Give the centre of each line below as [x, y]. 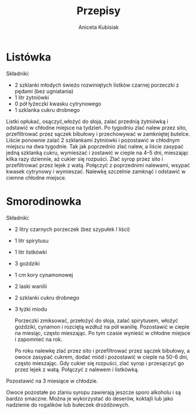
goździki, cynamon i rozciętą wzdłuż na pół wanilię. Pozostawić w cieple [102, 327]
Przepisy [99, 11]
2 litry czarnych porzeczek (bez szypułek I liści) [72, 229]
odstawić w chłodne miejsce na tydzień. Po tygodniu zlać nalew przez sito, [97, 127]
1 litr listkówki [31, 252]
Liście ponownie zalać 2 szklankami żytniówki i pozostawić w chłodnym [93, 140]
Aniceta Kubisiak [99, 27]
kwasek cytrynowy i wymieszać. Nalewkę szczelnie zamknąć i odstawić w [96, 171]
